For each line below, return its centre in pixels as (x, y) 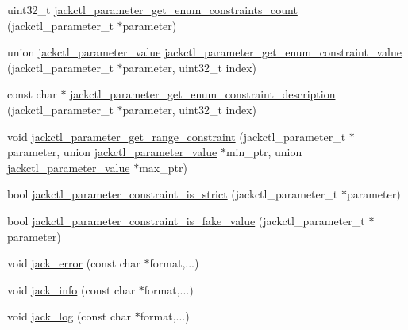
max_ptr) (163, 167)
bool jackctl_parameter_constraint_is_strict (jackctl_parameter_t (173, 194)
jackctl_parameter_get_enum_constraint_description (203, 94)
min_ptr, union (264, 152)
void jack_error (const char (74, 263)
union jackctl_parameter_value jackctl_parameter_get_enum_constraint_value (204, 52)
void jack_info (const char (71, 289)
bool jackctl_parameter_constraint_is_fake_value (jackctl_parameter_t (186, 220)
